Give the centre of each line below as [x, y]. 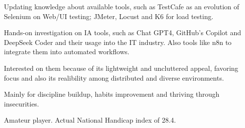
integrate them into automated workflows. [67, 52]
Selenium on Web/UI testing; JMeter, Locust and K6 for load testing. [109, 16]
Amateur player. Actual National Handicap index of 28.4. [90, 120]
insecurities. [22, 103]
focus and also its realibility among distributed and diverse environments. [114, 77]
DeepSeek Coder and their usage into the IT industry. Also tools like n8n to [118, 42]
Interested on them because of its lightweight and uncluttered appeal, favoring [121, 68]
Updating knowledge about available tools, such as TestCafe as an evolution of [122, 6]
